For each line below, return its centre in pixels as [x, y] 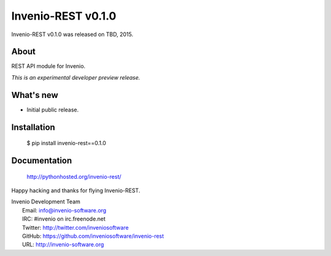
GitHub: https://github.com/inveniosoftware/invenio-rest [93, 236]
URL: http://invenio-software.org [63, 244]
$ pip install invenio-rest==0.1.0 [67, 143]
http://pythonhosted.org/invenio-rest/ [74, 176]
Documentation [42, 160]
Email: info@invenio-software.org [64, 210]
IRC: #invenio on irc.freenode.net [64, 219]
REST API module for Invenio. [48, 66]
